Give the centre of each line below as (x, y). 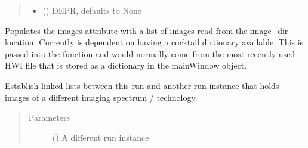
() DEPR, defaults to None (92, 10)
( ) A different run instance (101, 137)
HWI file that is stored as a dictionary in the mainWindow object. (126, 65)
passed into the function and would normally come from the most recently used (150, 53)
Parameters (49, 117)
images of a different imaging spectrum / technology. (101, 97)
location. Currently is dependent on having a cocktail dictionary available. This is (154, 42)
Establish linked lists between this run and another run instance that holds (142, 85)
